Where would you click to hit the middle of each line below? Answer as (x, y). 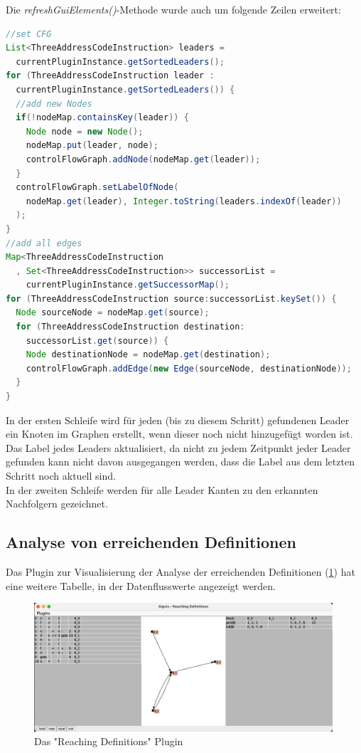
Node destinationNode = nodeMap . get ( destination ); (148, 355)
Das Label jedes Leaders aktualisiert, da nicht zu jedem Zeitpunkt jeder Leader (178, 447)
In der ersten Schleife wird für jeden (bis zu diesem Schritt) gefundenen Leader (178, 420)
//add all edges (44, 243)
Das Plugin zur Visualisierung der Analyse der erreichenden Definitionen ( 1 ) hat (180, 571)
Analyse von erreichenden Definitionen (151, 542)
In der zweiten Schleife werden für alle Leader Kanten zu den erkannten (162, 489)
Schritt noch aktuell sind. (61, 475)
